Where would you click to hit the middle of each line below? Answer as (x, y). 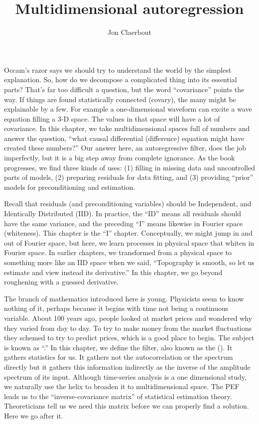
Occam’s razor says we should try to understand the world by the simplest (118, 70)
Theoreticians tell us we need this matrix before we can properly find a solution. (127, 406)
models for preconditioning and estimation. (70, 187)
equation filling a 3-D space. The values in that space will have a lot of (112, 118)
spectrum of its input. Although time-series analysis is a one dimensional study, (125, 376)
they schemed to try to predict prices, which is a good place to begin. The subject (129, 338)
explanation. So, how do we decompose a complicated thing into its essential (121, 79)
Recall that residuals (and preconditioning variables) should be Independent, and (128, 204)
